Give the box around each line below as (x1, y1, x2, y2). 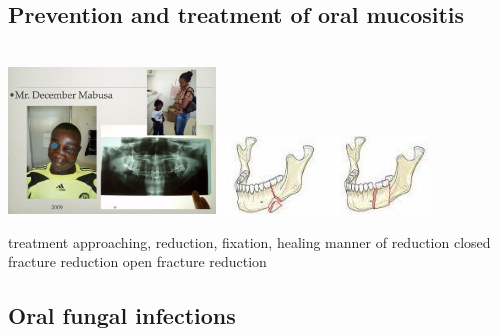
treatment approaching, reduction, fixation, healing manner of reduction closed (8, 231, 491, 252)
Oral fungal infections (8, 300, 236, 331)
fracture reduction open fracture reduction (8, 251, 267, 272)
